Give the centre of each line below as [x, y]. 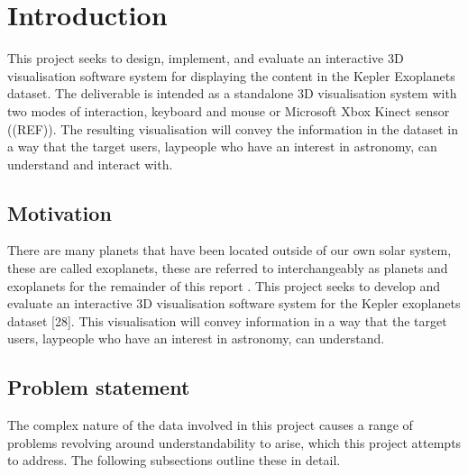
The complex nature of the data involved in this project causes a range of [210, 425]
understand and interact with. [90, 164]
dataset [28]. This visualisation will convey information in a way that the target [227, 320]
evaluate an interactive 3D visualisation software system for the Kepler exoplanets [234, 303]
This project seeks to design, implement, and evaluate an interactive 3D [206, 58]
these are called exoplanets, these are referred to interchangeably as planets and [228, 268]
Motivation [60, 212]
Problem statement [99, 387]
